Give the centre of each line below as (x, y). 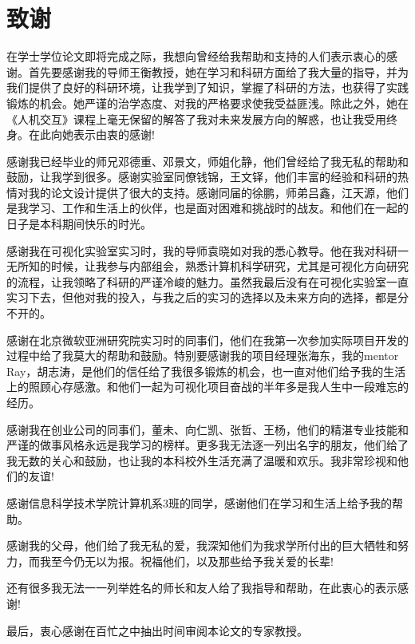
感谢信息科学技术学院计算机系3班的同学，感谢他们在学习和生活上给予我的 (199, 502)
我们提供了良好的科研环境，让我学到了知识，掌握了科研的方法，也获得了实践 (207, 87)
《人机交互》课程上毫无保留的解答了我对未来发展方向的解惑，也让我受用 (196, 119)
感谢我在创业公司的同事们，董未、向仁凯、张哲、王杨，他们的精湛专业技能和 (207, 429)
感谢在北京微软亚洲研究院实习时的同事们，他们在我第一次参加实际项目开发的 (207, 340)
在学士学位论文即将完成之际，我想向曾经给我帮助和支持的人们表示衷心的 (196, 56)
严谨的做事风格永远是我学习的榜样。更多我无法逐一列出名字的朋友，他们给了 (207, 445)
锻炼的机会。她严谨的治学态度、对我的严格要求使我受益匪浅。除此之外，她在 (207, 103)
